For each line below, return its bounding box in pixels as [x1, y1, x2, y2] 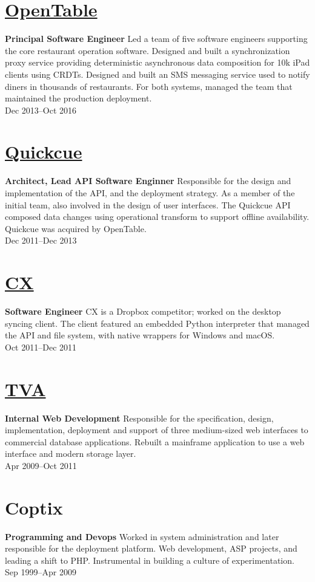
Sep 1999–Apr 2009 [5, 566, 76, 578]
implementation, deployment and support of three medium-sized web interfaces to [5, 423, 308, 436]
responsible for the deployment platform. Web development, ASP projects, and [5, 542, 297, 555]
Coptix [5, 495, 63, 519]
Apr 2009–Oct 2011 [5, 459, 77, 471]
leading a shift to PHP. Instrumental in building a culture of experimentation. [5, 553, 294, 566]
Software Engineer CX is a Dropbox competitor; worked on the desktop [5, 305, 281, 318]
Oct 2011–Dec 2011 [5, 340, 77, 353]
